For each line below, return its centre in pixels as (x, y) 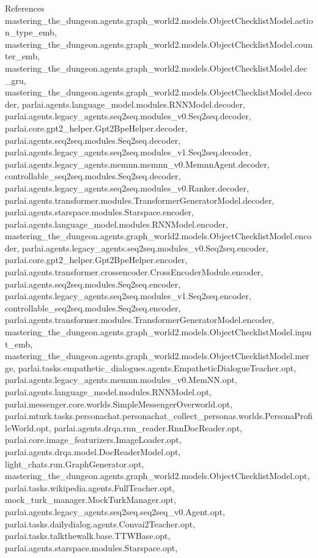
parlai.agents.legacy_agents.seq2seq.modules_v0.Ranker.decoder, (127, 188)
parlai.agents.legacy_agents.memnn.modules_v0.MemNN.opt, (121, 380)
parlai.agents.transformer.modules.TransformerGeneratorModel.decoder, (140, 200)
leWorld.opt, (28, 427)
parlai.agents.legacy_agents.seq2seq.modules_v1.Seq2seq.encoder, (128, 296)
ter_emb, (22, 56)
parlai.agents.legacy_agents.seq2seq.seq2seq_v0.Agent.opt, (115, 511)
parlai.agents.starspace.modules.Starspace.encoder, (99, 212)
